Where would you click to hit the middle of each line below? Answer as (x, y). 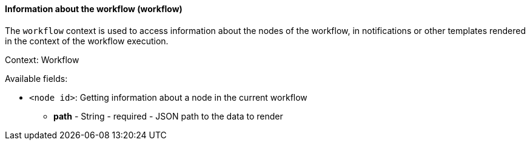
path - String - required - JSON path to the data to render (168, 116)
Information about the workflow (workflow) (94, 9)
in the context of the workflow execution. (87, 41)
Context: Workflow (42, 59)
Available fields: (36, 78)
